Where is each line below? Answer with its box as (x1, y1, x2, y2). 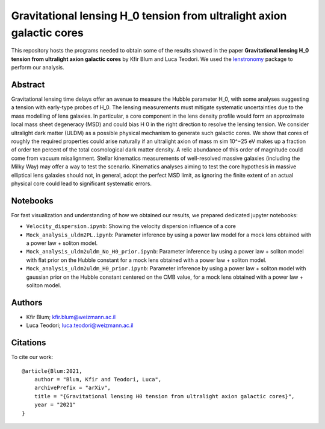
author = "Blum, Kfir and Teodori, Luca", (34, 376, 162, 383)
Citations (11, 338, 46, 348)
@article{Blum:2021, (22, 367, 82, 374)
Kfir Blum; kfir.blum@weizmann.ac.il (26, 313, 116, 320)
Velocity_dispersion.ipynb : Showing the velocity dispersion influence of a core (26, 223, 236, 230)
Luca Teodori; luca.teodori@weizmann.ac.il (26, 322, 134, 329)
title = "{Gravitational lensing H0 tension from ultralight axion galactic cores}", (34, 393, 295, 399)
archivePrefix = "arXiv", (34, 384, 111, 392)
